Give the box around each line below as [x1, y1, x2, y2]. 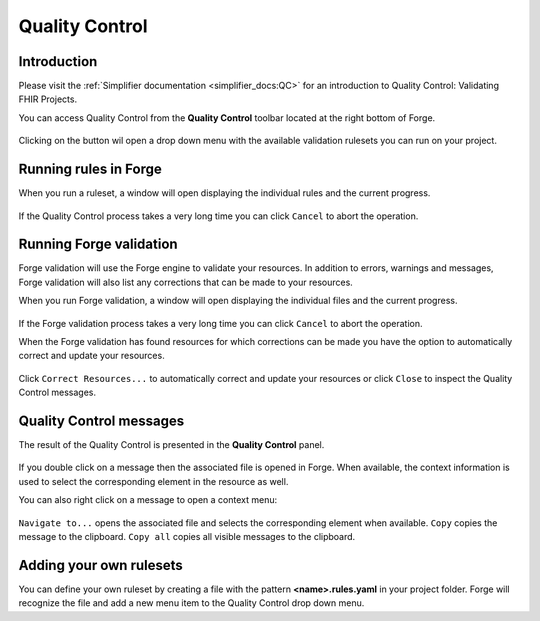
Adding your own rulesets [18, 556, 184, 574]
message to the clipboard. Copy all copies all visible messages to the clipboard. [18, 531, 356, 543]
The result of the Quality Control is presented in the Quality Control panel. [18, 439, 325, 451]
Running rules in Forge [18, 161, 162, 178]
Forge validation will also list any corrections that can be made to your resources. [18, 276, 354, 288]
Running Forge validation [18, 236, 179, 253]
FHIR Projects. [18, 93, 78, 105]
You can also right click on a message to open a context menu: [18, 494, 278, 506]
